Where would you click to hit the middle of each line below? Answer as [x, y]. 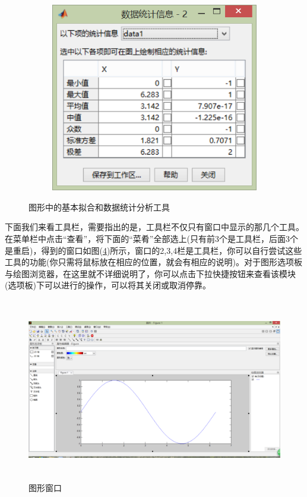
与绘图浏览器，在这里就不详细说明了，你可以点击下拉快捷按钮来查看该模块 [150, 273]
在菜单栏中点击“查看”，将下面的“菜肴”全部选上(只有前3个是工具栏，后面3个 [151, 239]
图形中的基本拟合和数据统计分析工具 [99, 207]
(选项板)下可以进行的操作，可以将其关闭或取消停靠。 [108, 285]
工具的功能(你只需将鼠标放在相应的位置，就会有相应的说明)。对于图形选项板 [153, 262]
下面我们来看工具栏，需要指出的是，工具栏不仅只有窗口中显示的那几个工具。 [154, 227]
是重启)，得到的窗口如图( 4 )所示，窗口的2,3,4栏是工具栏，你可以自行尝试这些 [153, 250]
